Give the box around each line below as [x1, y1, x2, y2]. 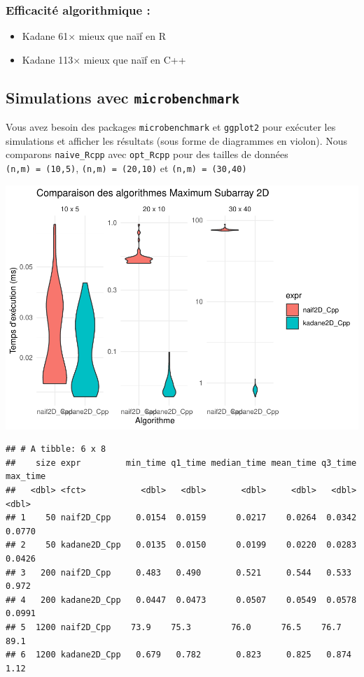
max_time [6, 471, 46, 482]
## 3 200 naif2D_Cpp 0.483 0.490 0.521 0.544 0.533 [6, 567, 351, 578]
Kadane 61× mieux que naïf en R [22, 29, 166, 43]
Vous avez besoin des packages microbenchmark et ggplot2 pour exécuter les [6, 120, 336, 134]
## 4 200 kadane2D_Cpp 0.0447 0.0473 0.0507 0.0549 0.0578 [6, 594, 357, 605]
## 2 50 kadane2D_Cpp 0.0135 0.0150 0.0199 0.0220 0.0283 [6, 540, 357, 550]
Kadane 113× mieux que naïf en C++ [22, 52, 186, 66]
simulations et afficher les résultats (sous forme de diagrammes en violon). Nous [6, 133, 348, 148]
